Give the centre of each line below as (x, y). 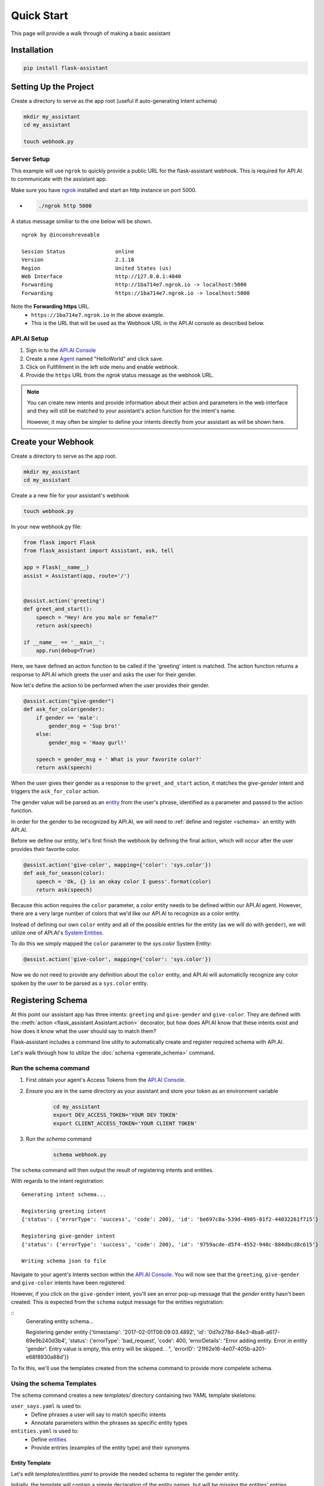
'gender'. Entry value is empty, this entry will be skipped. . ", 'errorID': (111, 1349)
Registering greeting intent (64, 1211)
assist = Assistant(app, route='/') (77, 576)
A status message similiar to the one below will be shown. (82, 221)
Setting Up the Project (53, 86)
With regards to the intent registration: (58, 1180)
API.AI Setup (30, 338)
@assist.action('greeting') (64, 601)
